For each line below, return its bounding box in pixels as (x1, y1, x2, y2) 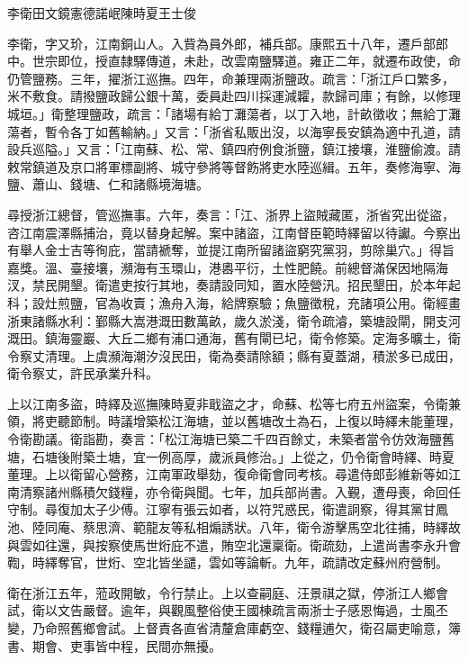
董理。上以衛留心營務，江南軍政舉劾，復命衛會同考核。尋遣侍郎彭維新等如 (7, 465, 448, 484)
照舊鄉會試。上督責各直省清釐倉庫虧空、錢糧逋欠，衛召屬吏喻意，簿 (57, 619, 461, 637)
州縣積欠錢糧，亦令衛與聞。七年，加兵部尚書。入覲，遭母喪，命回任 (57, 482, 461, 501)
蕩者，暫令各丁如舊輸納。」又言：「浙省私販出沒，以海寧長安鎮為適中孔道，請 (7, 122, 461, 140)
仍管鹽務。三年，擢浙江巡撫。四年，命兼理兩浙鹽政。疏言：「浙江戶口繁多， (7, 68, 454, 87)
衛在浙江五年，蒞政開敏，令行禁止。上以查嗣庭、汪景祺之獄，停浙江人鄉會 (7, 583, 448, 602)
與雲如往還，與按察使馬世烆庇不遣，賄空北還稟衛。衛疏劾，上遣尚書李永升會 (7, 535, 461, 554)
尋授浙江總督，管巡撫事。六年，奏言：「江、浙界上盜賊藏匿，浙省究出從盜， (7, 204, 454, 223)
